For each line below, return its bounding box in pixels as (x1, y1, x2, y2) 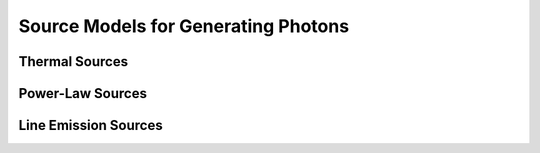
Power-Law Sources (18, 85, 147, 102)
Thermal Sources (18, 53, 129, 70)
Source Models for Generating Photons (18, 15, 350, 37)
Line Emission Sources (18, 117, 164, 134)
